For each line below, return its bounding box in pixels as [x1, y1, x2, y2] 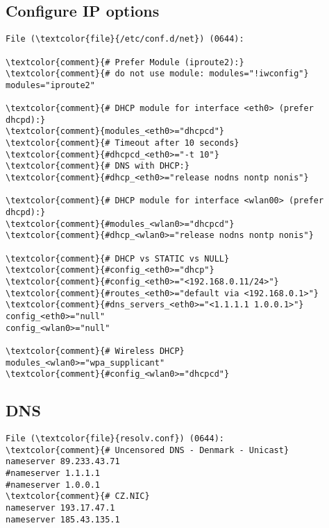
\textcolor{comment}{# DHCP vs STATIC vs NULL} [6, 253, 230, 264]
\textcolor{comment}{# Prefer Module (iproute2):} [6, 57, 244, 67]
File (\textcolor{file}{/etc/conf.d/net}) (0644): [6, 34, 244, 44]
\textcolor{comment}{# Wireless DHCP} [6, 346, 185, 356]
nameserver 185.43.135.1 [6, 514, 120, 525]
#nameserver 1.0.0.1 [6, 479, 101, 490]
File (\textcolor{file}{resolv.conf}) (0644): [6, 434, 224, 444]
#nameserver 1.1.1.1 [6, 468, 101, 479]
